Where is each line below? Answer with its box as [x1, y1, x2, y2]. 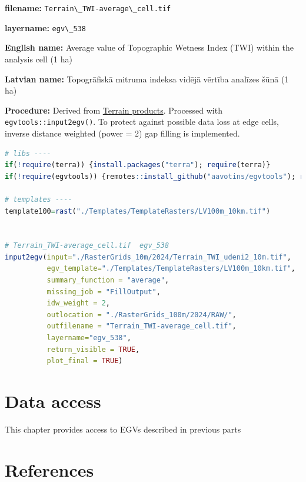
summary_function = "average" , [46, 276, 169, 285]
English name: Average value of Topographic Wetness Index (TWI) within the [5, 41, 294, 54]
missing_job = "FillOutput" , [46, 287, 161, 296]
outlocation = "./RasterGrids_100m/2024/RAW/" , [46, 310, 237, 319]
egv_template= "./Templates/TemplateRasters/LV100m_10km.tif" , [46, 264, 295, 273]
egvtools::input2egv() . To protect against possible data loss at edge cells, [5, 115, 279, 128]
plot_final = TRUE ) [46, 357, 123, 365]
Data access [5, 389, 101, 413]
